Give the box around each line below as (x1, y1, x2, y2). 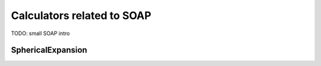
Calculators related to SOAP (11, 9, 152, 22)
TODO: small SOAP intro (11, 30, 70, 37)
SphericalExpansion (11, 45, 87, 55)
